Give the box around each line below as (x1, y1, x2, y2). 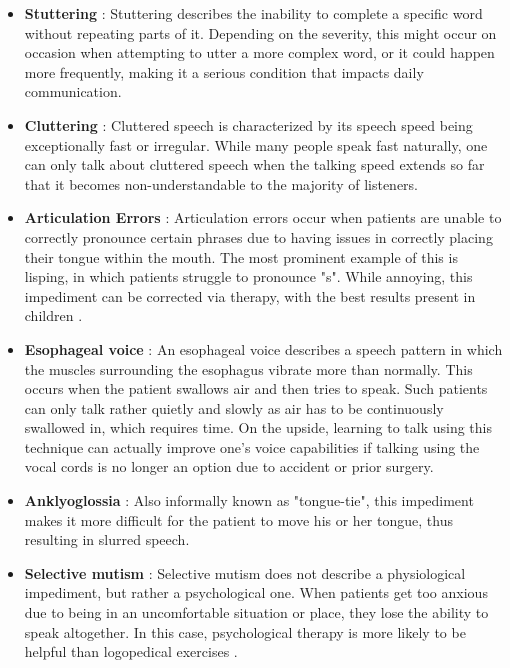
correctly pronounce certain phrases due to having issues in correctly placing (24, 226, 493, 247)
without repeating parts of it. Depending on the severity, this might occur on (24, 22, 497, 43)
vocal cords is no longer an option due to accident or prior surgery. (24, 456, 434, 477)
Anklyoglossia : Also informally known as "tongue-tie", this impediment (24, 490, 474, 511)
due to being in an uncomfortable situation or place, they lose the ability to (24, 602, 489, 623)
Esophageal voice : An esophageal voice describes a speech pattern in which (24, 338, 503, 359)
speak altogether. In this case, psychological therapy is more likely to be (24, 621, 466, 642)
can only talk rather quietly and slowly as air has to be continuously (24, 397, 444, 418)
